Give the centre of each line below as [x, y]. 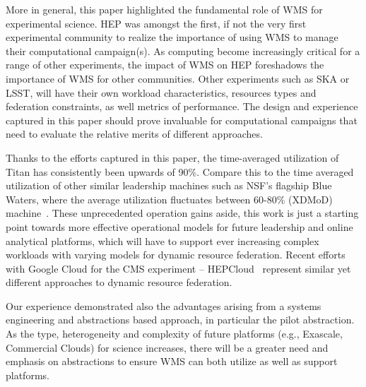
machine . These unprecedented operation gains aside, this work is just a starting [182, 213]
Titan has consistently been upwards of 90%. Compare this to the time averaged [180, 171]
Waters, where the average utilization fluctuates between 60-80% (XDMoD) [169, 199]
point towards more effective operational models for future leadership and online [179, 226]
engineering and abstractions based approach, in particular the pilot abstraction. [180, 320]
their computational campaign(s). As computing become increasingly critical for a [183, 50]
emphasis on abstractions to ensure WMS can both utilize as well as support [172, 361]
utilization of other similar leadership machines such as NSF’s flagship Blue [169, 185]
